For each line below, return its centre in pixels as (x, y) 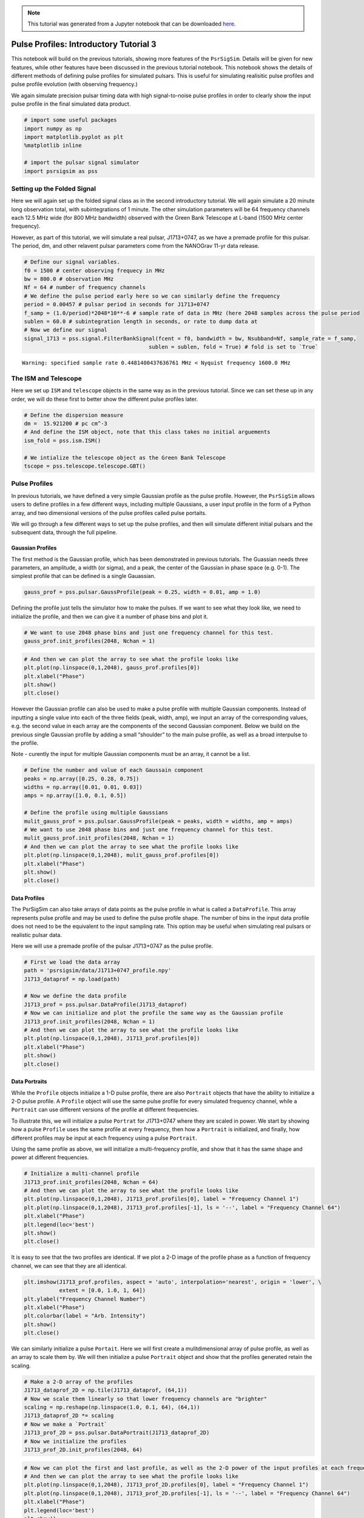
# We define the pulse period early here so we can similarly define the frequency (152, 296)
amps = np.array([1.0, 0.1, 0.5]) (75, 796)
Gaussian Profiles (34, 548)
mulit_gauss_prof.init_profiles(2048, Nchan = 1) (99, 838)
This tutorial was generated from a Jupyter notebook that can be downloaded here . (132, 24)
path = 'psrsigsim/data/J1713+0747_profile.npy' (98, 971)
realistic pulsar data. (36, 934)
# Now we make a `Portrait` (66, 1424)
